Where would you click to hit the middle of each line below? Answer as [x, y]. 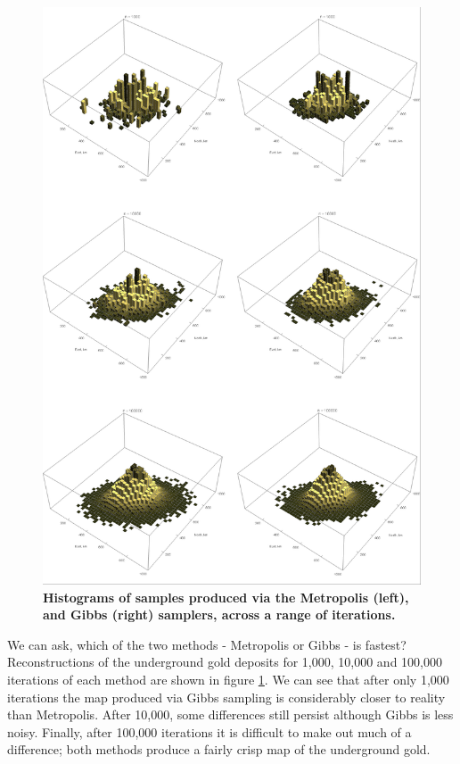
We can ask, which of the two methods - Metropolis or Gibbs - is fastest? [207, 644]
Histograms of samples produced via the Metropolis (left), [226, 597]
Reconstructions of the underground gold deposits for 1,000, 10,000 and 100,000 [225, 662]
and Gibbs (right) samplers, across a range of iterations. [219, 615]
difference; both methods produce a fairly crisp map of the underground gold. [219, 749]
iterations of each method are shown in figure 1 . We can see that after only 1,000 [228, 680]
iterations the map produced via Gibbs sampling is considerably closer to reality [226, 697]
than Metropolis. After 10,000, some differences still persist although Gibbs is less [230, 714]
